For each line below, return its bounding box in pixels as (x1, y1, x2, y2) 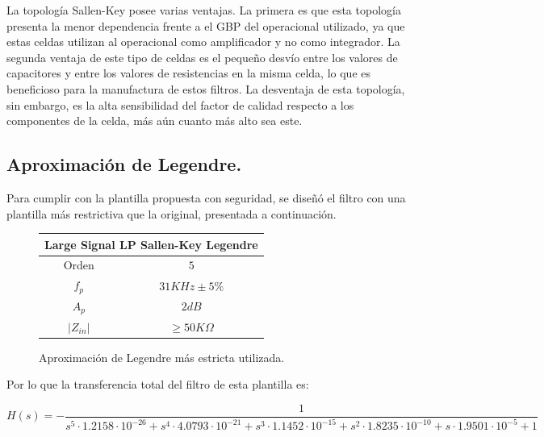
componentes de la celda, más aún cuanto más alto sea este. (6, 112, 303, 129)
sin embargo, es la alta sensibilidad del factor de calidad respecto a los (6, 96, 354, 113)
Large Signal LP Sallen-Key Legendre (44, 235, 258, 252)
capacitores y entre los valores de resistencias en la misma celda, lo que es (6, 65, 370, 81)
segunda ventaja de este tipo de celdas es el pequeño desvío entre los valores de (6, 48, 398, 65)
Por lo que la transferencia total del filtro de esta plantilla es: (6, 376, 309, 393)
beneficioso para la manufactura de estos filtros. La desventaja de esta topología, (6, 80, 405, 97)
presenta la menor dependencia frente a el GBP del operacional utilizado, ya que (6, 17, 405, 34)
